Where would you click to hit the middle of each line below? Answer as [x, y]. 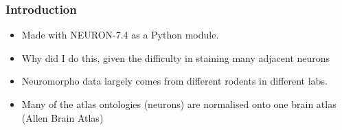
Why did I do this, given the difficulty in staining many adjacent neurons [176, 57]
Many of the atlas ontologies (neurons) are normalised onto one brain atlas [179, 104]
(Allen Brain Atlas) [62, 117]
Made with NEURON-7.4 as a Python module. [120, 35]
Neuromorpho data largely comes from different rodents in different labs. [174, 81]
